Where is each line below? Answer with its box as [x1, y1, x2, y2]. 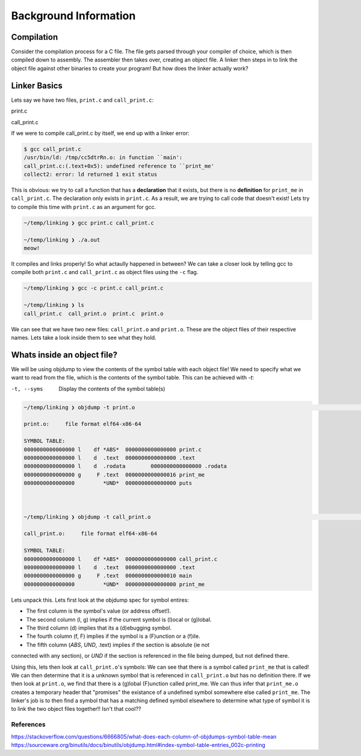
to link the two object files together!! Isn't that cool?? [11, 705, 141, 713]
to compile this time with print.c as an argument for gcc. [11, 203, 156, 210]
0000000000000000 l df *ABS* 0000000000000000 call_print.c [23, 555, 218, 563]
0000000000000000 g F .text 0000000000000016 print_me [23, 471, 205, 478]
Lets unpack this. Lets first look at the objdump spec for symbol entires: [11, 596, 190, 604]
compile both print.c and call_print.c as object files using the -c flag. [11, 269, 199, 276]
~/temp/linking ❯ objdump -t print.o [23, 404, 135, 411]
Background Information [11, 9, 136, 22]
